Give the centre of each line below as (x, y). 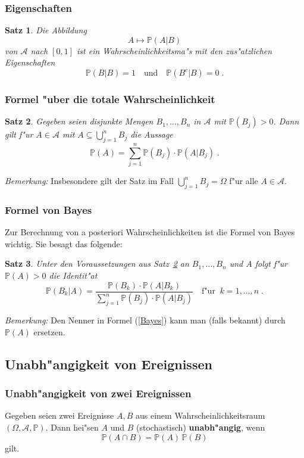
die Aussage (152, 134)
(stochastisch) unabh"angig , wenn (200, 427)
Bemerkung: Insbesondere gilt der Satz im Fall (89, 181)
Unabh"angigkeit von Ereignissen (109, 364)
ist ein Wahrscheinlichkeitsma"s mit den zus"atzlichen (175, 50)
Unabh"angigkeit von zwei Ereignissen (98, 393)
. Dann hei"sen (72, 427)
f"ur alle (244, 181)
